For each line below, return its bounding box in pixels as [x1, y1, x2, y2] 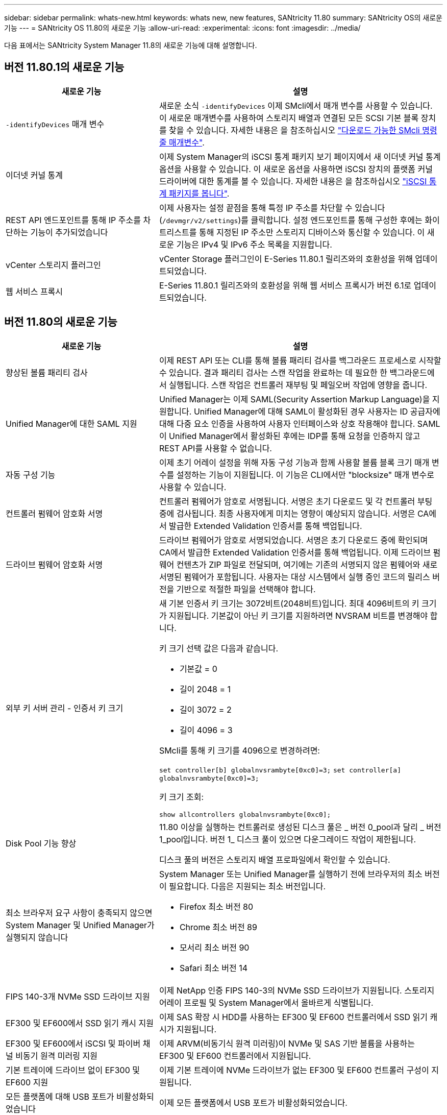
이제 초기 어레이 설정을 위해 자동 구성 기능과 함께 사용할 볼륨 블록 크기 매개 [159, 457, 430, 468]
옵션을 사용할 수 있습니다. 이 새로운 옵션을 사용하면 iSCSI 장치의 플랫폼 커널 [159, 163, 433, 174]
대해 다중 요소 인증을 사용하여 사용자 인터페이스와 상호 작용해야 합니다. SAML [159, 418, 440, 429]
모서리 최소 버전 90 [179, 942, 250, 953]
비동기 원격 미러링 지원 [15, 1050, 97, 1061]
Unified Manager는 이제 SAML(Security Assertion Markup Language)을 [159, 394, 430, 404]
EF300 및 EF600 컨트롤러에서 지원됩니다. [159, 1050, 311, 1061]
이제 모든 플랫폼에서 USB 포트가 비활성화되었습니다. [159, 1097, 347, 1108]
